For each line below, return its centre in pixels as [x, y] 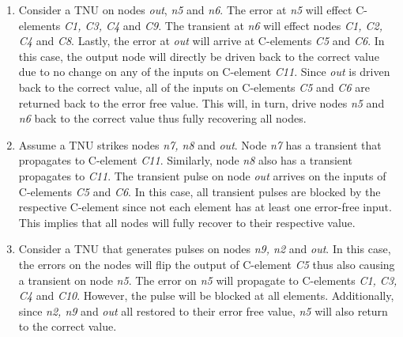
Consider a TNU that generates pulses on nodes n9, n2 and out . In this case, [205, 249]
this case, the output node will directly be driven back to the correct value [199, 56]
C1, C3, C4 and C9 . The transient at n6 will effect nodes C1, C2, [223, 25]
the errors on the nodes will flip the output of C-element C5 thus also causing [207, 264]
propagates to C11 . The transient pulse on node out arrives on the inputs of [202, 175]
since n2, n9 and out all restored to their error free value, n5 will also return [203, 310]
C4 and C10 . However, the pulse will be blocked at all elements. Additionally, [206, 295]
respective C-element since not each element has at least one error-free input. [205, 207]
